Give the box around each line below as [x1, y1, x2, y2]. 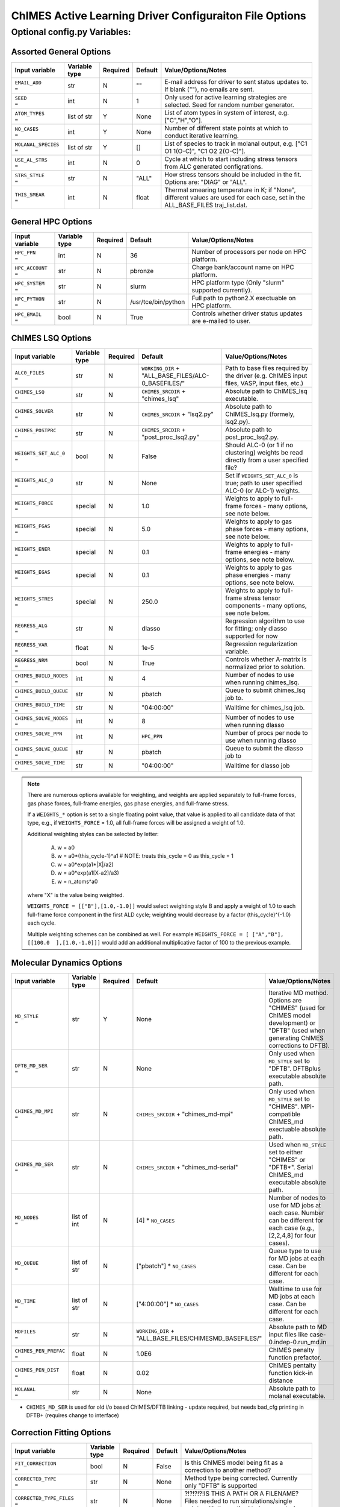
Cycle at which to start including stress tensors [164, 154, 298, 163]
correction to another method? [184, 1466, 271, 1474]
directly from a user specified [225, 456, 309, 464]
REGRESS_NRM [14, 657, 48, 663]
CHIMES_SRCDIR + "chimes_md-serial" [136, 1163, 238, 1171]
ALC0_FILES [14, 370, 45, 376]
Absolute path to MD [268, 1323, 327, 1331]
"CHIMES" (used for [268, 1004, 326, 1012]
